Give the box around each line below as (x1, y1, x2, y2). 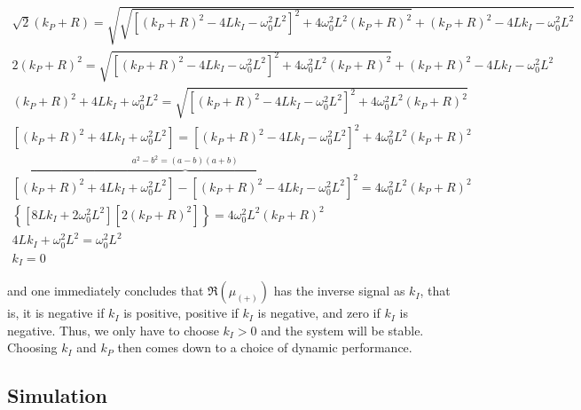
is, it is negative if (7, 304, 105, 322)
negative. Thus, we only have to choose (7, 320, 219, 339)
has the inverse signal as (273, 281, 405, 300)
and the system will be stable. (261, 320, 424, 339)
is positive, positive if (123, 304, 239, 322)
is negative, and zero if (257, 304, 381, 322)
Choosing (7, 338, 58, 357)
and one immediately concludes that (7, 281, 204, 300)
